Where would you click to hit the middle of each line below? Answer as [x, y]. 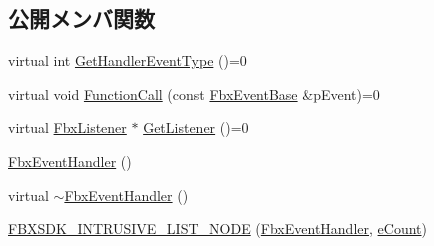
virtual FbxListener [67, 127]
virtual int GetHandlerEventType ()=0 [127, 60]
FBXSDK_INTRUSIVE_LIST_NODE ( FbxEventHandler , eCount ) [217, 228]
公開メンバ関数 [81, 18]
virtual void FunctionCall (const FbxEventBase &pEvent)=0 [194, 93]
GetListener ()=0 [196, 127]
